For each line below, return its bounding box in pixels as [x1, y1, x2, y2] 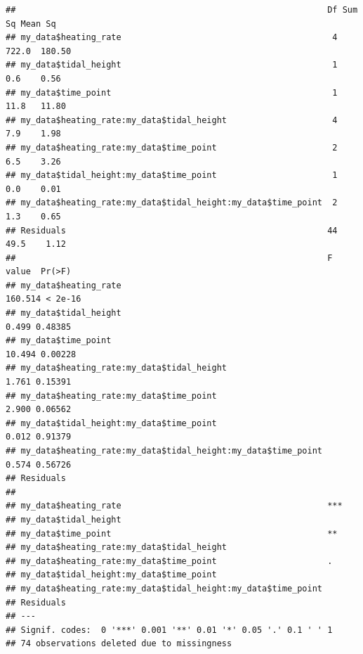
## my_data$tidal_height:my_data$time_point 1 [6, 170, 338, 181]
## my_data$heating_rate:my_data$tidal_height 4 [6, 115, 338, 125]
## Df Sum [6, 5, 358, 15]
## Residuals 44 [6, 225, 338, 236]
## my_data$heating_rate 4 [6, 32, 338, 43]
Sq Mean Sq [6, 18, 56, 29]
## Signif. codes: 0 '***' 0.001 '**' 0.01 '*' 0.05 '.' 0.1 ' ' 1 [6, 624, 333, 635]
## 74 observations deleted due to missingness [6, 639, 232, 649]
